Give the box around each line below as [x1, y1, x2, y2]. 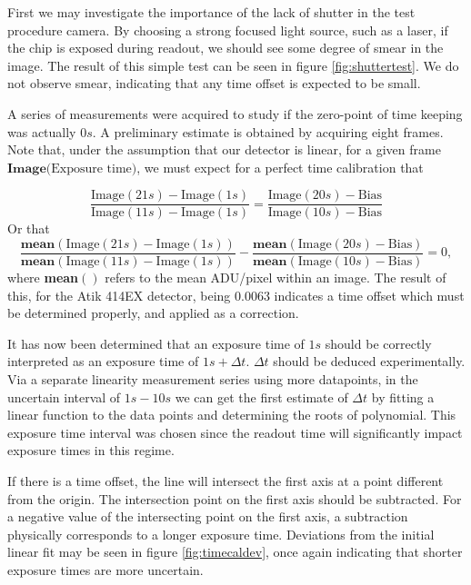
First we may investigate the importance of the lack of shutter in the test [7, 3, 416, 21]
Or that [7, 219, 50, 238]
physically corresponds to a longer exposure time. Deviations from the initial [7, 524, 435, 543]
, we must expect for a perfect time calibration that [136, 157, 424, 176]
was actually [7, 122, 76, 141]
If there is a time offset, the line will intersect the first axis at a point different [7, 471, 444, 490]
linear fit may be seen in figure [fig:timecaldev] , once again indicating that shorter [7, 542, 463, 561]
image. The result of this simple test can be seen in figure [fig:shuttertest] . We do [7, 55, 459, 74]
